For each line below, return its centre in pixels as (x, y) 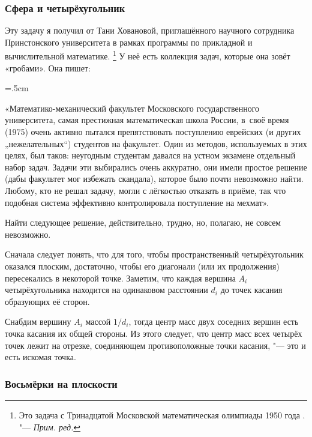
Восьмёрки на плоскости (61, 383)
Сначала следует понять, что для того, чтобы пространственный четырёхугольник (154, 254)
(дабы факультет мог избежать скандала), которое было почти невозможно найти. (154, 179)
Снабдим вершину (38, 321)
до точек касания (251, 290)
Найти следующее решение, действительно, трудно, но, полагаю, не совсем (143, 222)
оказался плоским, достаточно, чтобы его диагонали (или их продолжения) (142, 266)
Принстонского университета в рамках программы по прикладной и (129, 42)
